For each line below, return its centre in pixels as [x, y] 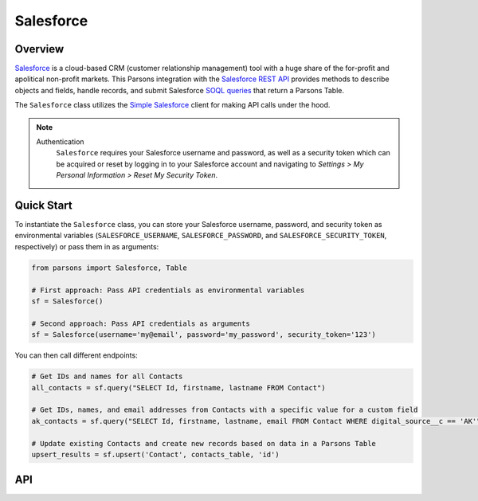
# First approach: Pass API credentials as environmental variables [168, 290]
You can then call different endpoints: [76, 355]
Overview [39, 49]
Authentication [60, 142]
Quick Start [43, 205]
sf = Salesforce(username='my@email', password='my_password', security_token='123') [204, 335]
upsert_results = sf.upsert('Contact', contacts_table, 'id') [155, 454]
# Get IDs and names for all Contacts [107, 377]
